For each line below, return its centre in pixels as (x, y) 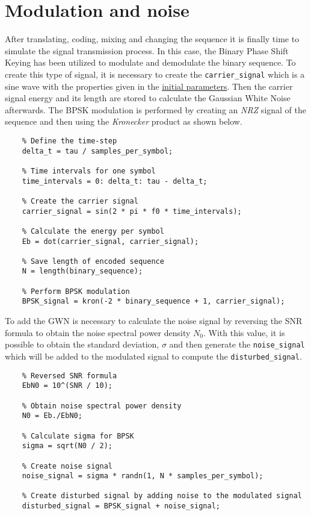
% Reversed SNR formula (69, 376)
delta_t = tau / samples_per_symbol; (97, 151)
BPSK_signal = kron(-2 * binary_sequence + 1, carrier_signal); (153, 301)
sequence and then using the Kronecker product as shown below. (124, 121)
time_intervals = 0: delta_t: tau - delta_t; (115, 181)
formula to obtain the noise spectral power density (98, 332)
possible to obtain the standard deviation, (82, 344)
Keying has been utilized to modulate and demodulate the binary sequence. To (150, 62)
